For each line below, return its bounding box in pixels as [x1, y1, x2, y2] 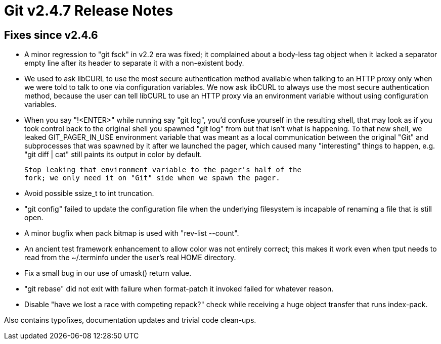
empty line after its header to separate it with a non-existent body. [24, 59, 244, 68]
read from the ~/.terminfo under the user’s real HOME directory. [24, 253, 236, 262]
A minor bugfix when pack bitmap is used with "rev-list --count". [24, 229, 239, 238]
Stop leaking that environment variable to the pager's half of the [24, 166, 301, 174]
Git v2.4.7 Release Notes [4, 2, 173, 19]
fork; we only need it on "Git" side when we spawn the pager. [24, 174, 280, 182]
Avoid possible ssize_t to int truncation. [24, 189, 154, 198]
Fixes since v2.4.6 [4, 28, 98, 41]
